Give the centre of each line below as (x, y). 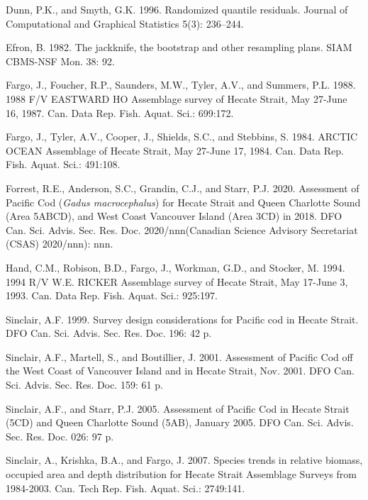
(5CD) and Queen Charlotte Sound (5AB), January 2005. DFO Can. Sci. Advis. (180, 422)
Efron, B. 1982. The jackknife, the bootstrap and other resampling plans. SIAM (179, 47)
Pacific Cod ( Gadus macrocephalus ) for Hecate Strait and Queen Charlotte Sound (183, 202)
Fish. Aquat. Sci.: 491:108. (63, 164)
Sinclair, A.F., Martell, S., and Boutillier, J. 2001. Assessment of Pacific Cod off (179, 356)
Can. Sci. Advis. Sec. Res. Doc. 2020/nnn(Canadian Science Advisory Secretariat (182, 229)
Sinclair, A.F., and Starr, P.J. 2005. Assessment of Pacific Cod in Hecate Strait (178, 408)
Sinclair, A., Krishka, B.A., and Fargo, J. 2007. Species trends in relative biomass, (184, 460)
